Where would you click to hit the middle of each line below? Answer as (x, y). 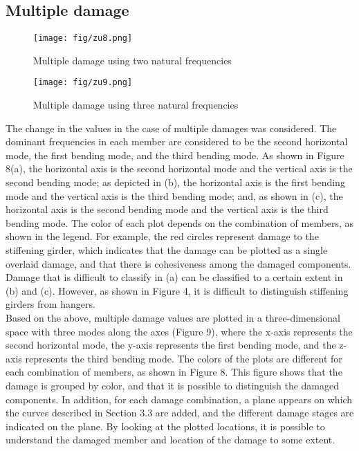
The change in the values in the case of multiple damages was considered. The (171, 128)
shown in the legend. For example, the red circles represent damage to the (162, 236)
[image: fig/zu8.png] (83, 38)
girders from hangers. (50, 304)
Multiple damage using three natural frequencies (136, 105)
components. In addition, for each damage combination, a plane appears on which (179, 399)
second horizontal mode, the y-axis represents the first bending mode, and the (171, 345)
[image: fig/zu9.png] (83, 83)
